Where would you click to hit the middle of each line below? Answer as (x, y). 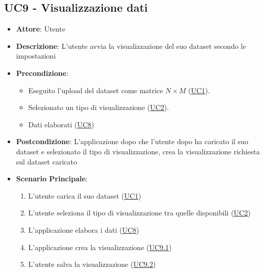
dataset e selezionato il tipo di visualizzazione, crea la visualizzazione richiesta (138, 151)
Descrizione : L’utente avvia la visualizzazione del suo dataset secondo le (131, 46)
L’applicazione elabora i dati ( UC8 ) (84, 229)
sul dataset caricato (46, 161)
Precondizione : (42, 73)
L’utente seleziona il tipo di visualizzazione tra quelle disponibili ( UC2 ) (139, 213)
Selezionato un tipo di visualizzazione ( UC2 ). (99, 107)
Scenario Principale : (52, 179)
